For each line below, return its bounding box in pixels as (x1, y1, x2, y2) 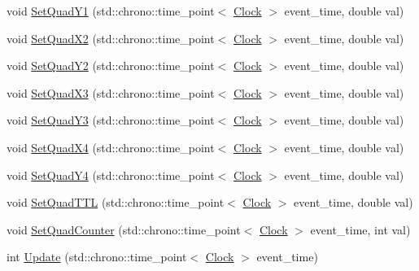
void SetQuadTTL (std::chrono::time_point (7, 194, 225, 211)
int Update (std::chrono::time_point (7, 248, 187, 265)
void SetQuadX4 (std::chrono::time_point (7, 138, 215, 155)
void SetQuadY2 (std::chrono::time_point (7, 57, 215, 74)
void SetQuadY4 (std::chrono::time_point (7, 166, 215, 183)
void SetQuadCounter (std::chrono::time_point (7, 221, 241, 238)
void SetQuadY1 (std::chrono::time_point (7, 2, 215, 19)
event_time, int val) (310, 221, 411, 238)
